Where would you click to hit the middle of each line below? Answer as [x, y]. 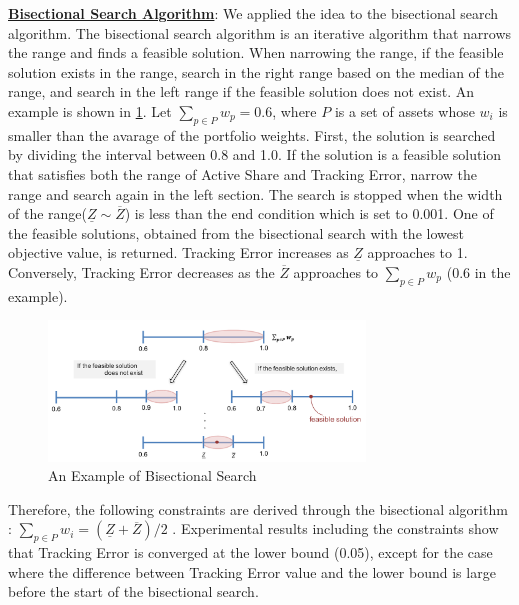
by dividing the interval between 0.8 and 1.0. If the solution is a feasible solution [255, 154]
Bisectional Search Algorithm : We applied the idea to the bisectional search [253, 13]
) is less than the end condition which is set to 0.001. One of [309, 213]
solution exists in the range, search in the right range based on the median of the [256, 71]
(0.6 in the [478, 271]
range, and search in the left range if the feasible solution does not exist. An [241, 91]
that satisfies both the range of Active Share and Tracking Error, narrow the [242, 173]
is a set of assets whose [404, 110]
